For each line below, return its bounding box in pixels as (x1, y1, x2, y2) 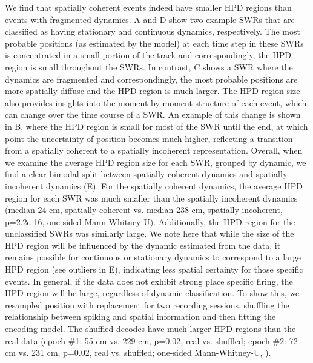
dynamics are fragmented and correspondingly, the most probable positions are (5, 72, 298, 85)
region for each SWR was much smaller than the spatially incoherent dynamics (5, 191, 298, 204)
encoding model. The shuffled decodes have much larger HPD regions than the (5, 322, 296, 335)
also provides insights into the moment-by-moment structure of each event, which (5, 96, 307, 109)
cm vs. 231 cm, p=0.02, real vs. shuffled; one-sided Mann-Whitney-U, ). (5, 346, 271, 359)
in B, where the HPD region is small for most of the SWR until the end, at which (5, 120, 308, 132)
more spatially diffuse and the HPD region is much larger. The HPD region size (5, 84, 300, 97)
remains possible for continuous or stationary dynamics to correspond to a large (5, 251, 301, 263)
